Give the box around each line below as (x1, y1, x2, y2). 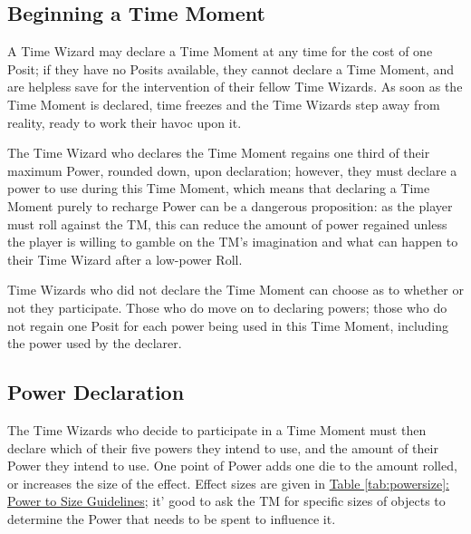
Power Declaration (7, 378, 185, 406)
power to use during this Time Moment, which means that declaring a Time (7, 179, 430, 198)
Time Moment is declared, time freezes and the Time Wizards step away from (7, 94, 440, 113)
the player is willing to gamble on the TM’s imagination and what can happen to (7, 232, 458, 251)
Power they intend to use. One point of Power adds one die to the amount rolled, (7, 456, 457, 475)
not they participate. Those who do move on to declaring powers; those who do (7, 297, 447, 316)
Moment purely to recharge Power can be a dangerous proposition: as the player (7, 196, 453, 215)
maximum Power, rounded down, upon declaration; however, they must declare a (7, 160, 457, 180)
